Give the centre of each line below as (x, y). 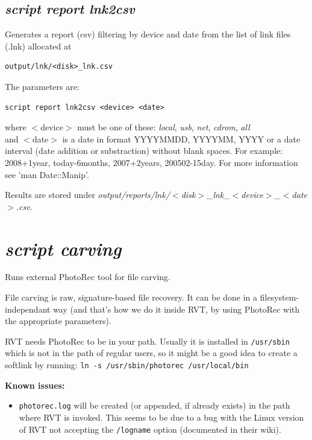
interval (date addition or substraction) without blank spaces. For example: (144, 151)
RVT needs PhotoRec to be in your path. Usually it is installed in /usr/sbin (147, 341)
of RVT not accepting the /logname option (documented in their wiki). (150, 429)
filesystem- (279, 297)
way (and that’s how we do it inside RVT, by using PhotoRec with (176, 309)
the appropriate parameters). (58, 321)
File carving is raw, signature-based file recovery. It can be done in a (131, 297)
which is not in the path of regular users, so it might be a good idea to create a (151, 353)
